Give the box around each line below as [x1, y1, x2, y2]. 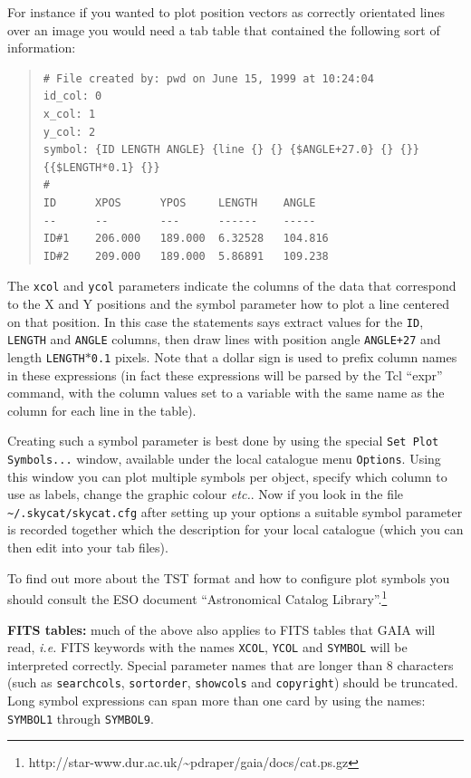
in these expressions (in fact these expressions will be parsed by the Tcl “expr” [7, 365, 443, 384]
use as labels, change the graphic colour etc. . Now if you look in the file [7, 485, 404, 504]
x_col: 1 [43, 107, 96, 120]
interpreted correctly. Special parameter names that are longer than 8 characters [7, 655, 454, 674]
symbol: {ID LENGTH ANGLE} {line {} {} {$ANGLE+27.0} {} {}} [43, 143, 420, 157]
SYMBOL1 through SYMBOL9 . [7, 708, 154, 727]
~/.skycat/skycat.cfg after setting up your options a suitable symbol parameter [7, 502, 463, 521]
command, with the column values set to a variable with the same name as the [7, 383, 445, 402]
